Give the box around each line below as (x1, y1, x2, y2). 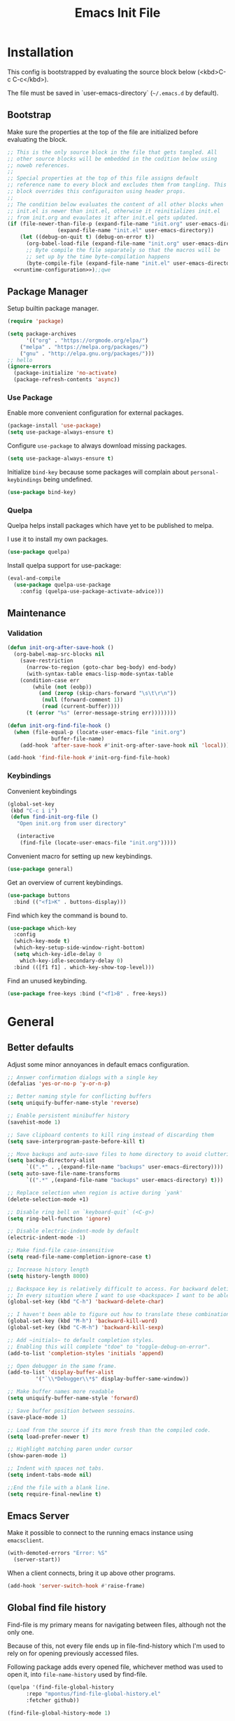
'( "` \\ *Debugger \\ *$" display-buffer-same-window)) (35, 1376, 190, 1383)
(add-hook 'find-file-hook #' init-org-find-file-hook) (7, 755, 171, 762)
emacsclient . (7, 1536, 44, 1545)
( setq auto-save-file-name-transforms (7, 1170, 120, 1177)
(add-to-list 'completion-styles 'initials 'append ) (7, 1350, 164, 1357)
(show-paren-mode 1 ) (7, 1452, 68, 1459)
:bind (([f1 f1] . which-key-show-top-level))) (13, 964, 155, 971)
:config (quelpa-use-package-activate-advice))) (20, 587, 164, 594)
